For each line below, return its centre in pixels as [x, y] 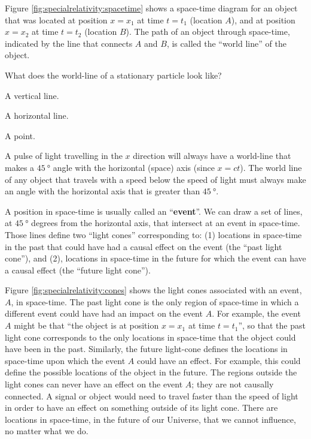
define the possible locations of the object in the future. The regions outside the [151, 372]
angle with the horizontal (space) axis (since [134, 167]
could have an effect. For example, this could [219, 360]
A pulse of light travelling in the [64, 156]
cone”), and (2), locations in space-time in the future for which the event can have [155, 258]
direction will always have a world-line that [212, 156]
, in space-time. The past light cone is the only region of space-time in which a [155, 301]
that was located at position [56, 19]
